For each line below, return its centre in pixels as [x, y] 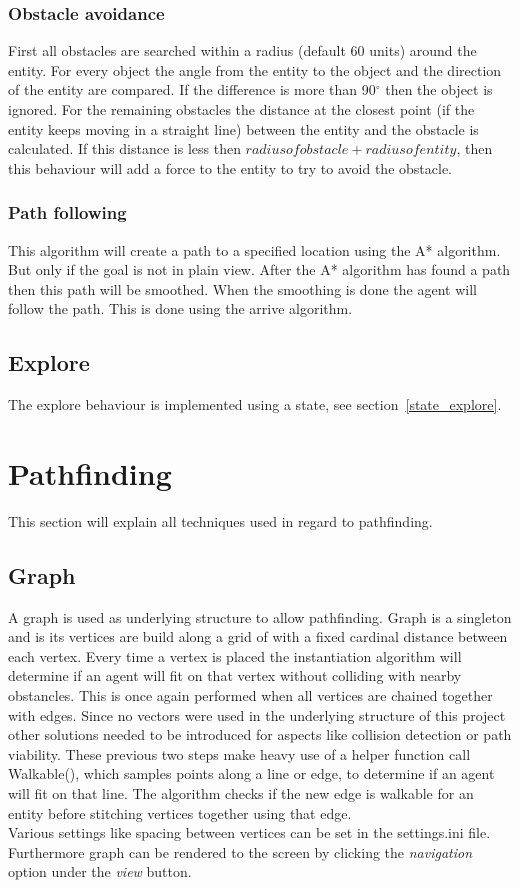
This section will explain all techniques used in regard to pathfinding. [220, 520]
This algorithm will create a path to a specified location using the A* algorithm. [254, 249]
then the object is [439, 89]
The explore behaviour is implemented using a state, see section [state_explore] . [255, 404]
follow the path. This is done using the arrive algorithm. [180, 308]
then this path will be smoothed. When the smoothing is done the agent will [242, 288]
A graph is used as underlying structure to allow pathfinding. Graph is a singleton [260, 616]
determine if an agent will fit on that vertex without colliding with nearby [235, 675]
